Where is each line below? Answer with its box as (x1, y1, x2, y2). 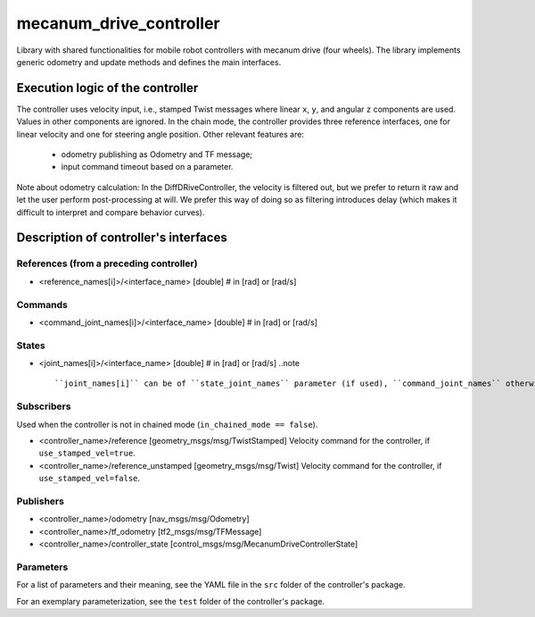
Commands (16, 298, 69, 311)
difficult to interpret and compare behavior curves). (16, 206, 205, 218)
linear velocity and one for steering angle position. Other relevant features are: (16, 129, 305, 139)
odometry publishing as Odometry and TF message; (61, 149, 253, 160)
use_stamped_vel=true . (38, 447, 136, 459)
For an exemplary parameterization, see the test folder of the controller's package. (16, 596, 325, 606)
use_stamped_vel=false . (38, 473, 141, 484)
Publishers (16, 495, 64, 507)
